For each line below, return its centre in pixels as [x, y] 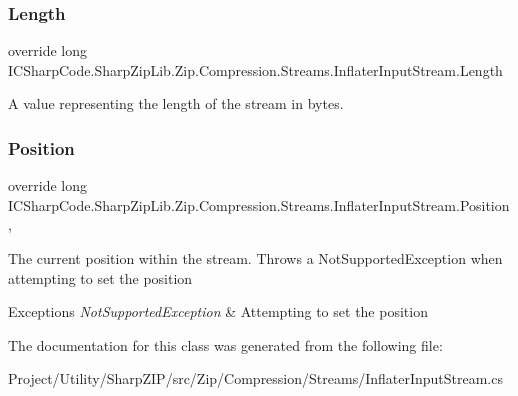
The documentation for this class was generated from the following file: [225, 344]
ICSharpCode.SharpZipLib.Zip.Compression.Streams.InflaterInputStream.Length [255, 69]
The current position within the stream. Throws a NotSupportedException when [255, 258]
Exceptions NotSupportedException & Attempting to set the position [218, 311]
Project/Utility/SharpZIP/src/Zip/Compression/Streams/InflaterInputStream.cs [255, 378]
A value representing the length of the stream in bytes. [176, 103]
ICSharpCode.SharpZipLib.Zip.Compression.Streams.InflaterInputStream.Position [259, 204]
